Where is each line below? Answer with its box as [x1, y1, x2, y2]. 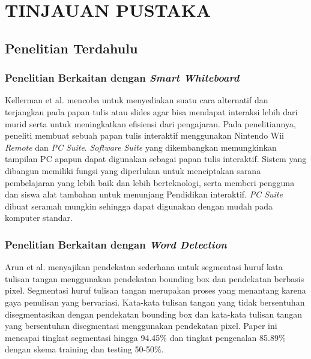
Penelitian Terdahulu [5, 38, 138, 57]
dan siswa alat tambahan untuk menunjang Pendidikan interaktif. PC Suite [5, 188, 283, 201]
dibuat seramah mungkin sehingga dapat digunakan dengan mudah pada [5, 199, 273, 212]
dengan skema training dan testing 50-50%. [5, 343, 164, 355]
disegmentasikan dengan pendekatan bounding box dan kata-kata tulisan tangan [5, 307, 302, 320]
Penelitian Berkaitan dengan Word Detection [5, 237, 227, 252]
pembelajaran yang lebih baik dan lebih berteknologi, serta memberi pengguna [5, 176, 295, 189]
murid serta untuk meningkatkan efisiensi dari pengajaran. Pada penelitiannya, [5, 117, 296, 130]
